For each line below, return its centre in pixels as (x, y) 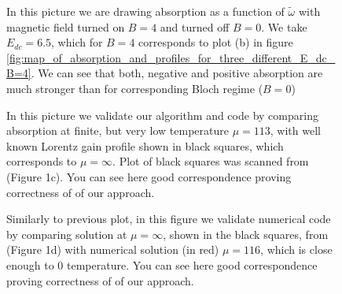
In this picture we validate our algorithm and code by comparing (162, 115)
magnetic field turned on (66, 26)
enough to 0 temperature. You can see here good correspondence (162, 264)
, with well (295, 130)
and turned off (195, 26)
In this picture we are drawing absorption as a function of (145, 11)
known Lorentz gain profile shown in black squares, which (145, 145)
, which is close (296, 249)
